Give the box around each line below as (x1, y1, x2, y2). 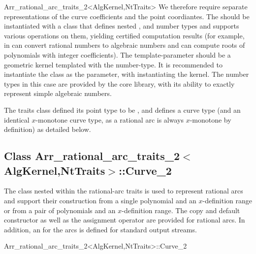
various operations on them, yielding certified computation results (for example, (4, 30, 245, 40)
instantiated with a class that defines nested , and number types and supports (4, 21, 239, 31)
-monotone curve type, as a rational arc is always (35, 114, 184, 125)
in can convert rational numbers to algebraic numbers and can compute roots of (4, 40, 245, 50)
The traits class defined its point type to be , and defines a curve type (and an (4, 104, 241, 115)
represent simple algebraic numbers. (4, 88, 112, 98)
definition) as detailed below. (4, 124, 91, 134)
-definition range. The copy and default (122, 205, 240, 215)
